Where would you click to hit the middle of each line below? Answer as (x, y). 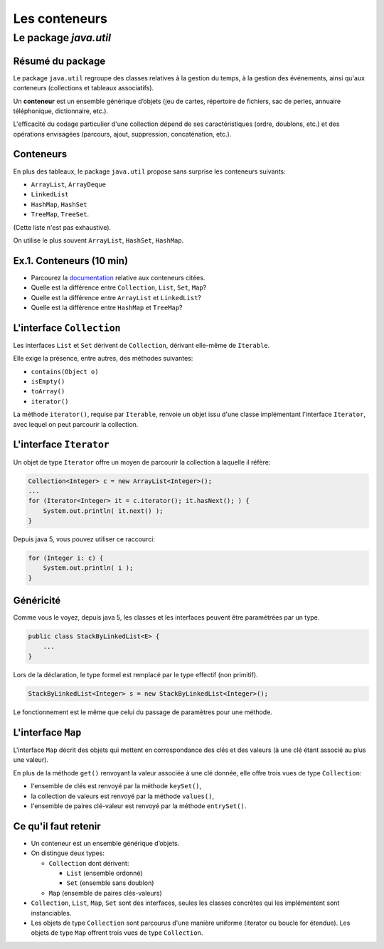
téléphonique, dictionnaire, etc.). (61, 111)
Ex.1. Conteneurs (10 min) (70, 261)
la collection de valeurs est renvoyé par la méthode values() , (123, 796)
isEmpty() (48, 382)
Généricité (37, 601)
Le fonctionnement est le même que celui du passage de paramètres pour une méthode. (143, 712)
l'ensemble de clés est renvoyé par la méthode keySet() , (116, 786)
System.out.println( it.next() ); (103, 511)
